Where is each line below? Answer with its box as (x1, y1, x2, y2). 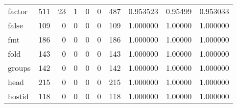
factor (8, 5, 28, 17)
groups (8, 62, 31, 73)
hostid (8, 90, 29, 102)
